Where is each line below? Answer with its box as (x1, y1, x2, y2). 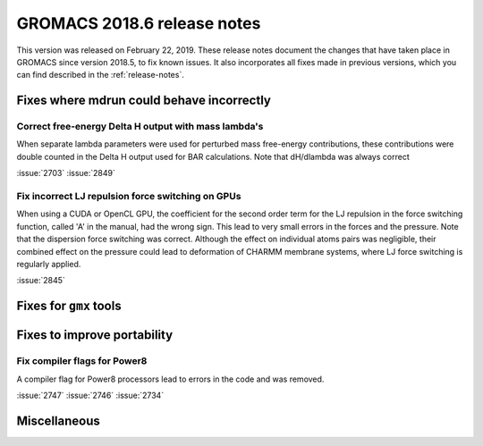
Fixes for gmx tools (16, 299, 122, 314)
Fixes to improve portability (16, 327, 174, 343)
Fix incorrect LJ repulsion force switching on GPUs (16, 190, 241, 203)
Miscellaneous (16, 413, 100, 428)
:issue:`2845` (16, 275, 66, 286)
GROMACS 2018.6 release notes (16, 13, 261, 33)
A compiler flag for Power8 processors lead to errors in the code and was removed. (16, 374, 325, 384)
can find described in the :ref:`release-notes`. (16, 70, 185, 80)
